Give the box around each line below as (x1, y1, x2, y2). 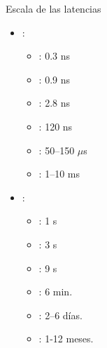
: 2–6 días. (38, 307, 83, 322)
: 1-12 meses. (38, 331, 94, 346)
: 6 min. (38, 284, 73, 299)
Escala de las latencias (6, 1, 101, 15)
